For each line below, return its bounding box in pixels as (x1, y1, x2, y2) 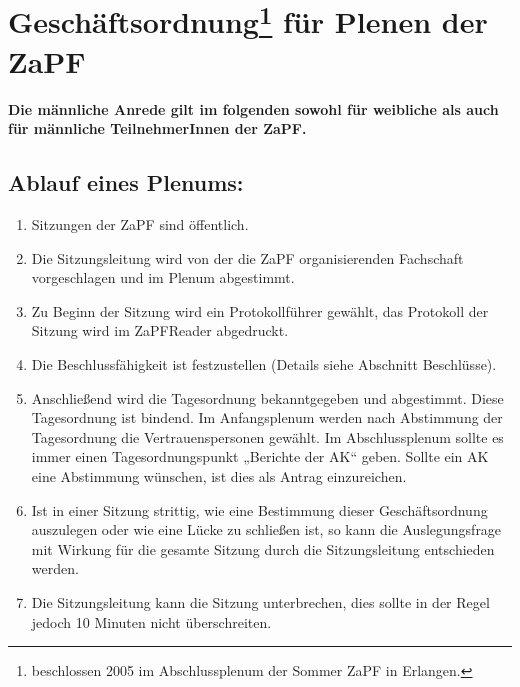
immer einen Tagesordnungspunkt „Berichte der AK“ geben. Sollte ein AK (31, 446, 489, 467)
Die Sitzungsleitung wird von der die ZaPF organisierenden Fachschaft (31, 247, 464, 268)
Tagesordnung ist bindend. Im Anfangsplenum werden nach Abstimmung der (31, 407, 503, 428)
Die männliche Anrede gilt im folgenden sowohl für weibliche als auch (8, 98, 499, 119)
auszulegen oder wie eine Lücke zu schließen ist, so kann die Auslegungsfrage (31, 519, 502, 540)
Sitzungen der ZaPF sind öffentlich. (31, 214, 249, 235)
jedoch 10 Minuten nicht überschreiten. (31, 611, 272, 632)
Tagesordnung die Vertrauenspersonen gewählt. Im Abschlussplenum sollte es (31, 426, 504, 447)
